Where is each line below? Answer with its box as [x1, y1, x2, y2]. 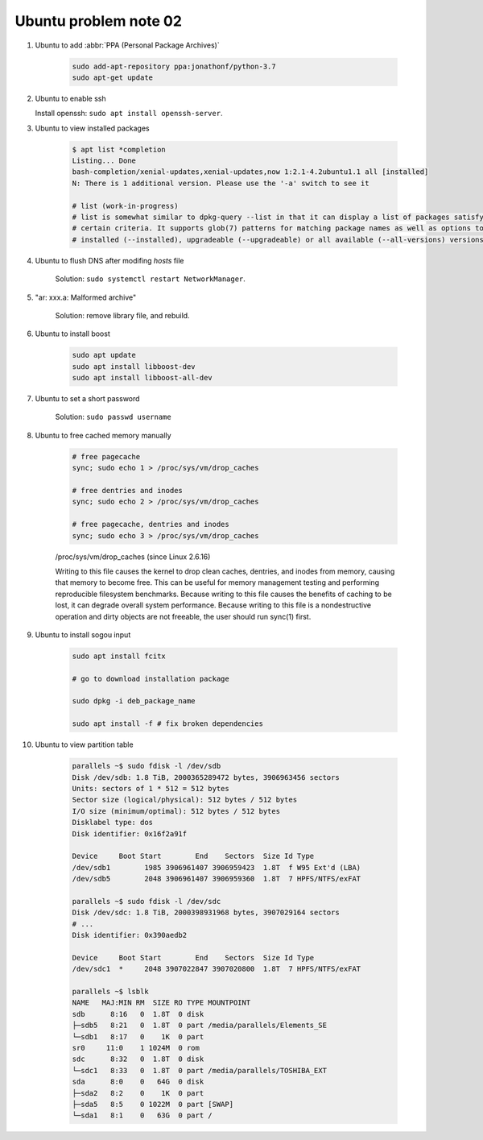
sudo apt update [72, 350, 137, 360]
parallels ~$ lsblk [72, 987, 149, 997]
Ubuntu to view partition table [35, 740, 134, 749]
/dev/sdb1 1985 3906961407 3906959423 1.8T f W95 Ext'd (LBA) [72, 863, 361, 872]
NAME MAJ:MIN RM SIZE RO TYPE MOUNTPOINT [72, 998, 251, 1007]
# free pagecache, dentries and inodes [72, 520, 229, 529]
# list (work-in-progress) [72, 201, 179, 210]
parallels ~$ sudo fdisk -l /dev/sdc [72, 897, 221, 906]
